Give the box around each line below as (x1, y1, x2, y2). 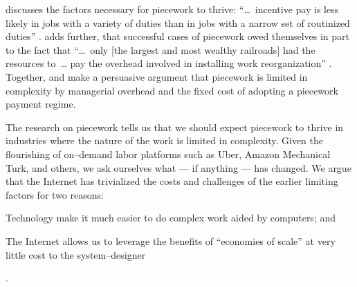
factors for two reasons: (6, 187, 104, 201)
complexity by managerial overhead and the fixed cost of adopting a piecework (6, 83, 338, 97)
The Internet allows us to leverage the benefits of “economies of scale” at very (6, 233, 336, 248)
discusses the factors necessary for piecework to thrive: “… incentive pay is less (6, 2, 339, 16)
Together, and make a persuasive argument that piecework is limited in (6, 69, 308, 83)
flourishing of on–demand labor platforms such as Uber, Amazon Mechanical (6, 146, 331, 161)
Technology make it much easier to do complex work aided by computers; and (6, 210, 336, 225)
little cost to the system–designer (6, 247, 146, 261)
